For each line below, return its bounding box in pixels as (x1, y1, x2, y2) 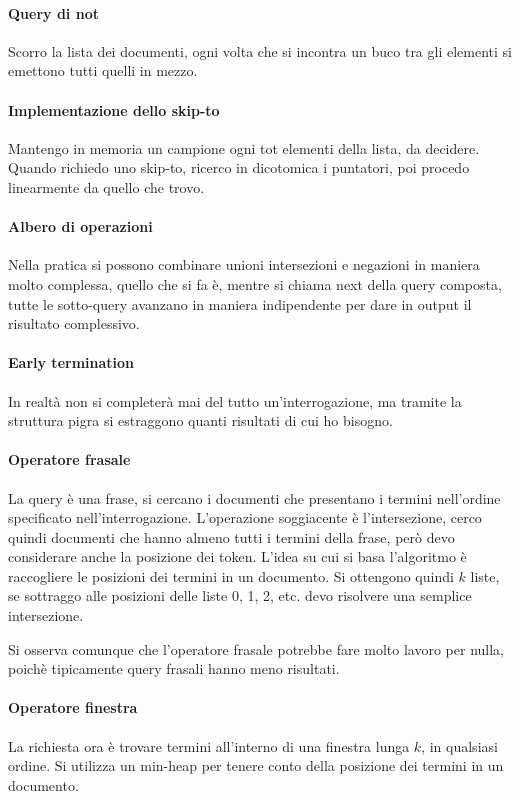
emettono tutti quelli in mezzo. (8, 60, 198, 81)
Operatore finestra (8, 697, 138, 718)
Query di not (8, 2, 99, 23)
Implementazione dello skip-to (8, 99, 220, 120)
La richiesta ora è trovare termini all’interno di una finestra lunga (8, 735, 410, 756)
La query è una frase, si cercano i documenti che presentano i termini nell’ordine (8, 487, 501, 508)
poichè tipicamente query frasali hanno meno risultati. (8, 658, 340, 679)
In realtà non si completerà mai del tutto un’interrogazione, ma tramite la (8, 390, 462, 411)
